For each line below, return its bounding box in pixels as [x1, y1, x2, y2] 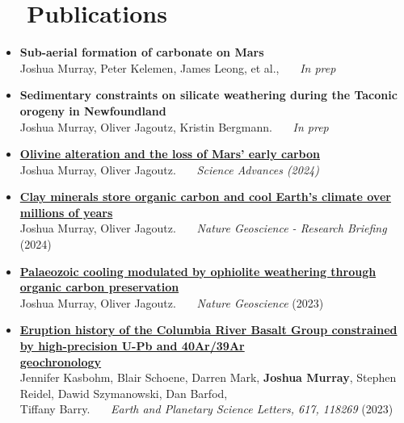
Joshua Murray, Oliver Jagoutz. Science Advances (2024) [19, 161, 319, 178]
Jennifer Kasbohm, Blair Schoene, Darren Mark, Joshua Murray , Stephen [19, 369, 397, 386]
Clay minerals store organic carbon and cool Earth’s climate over [19, 188, 391, 205]
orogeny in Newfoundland [19, 102, 166, 119]
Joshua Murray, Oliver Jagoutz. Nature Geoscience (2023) [19, 294, 324, 311]
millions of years [19, 203, 113, 220]
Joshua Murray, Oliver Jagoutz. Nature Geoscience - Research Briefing [19, 220, 387, 237]
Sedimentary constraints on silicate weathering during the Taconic [19, 86, 398, 103]
